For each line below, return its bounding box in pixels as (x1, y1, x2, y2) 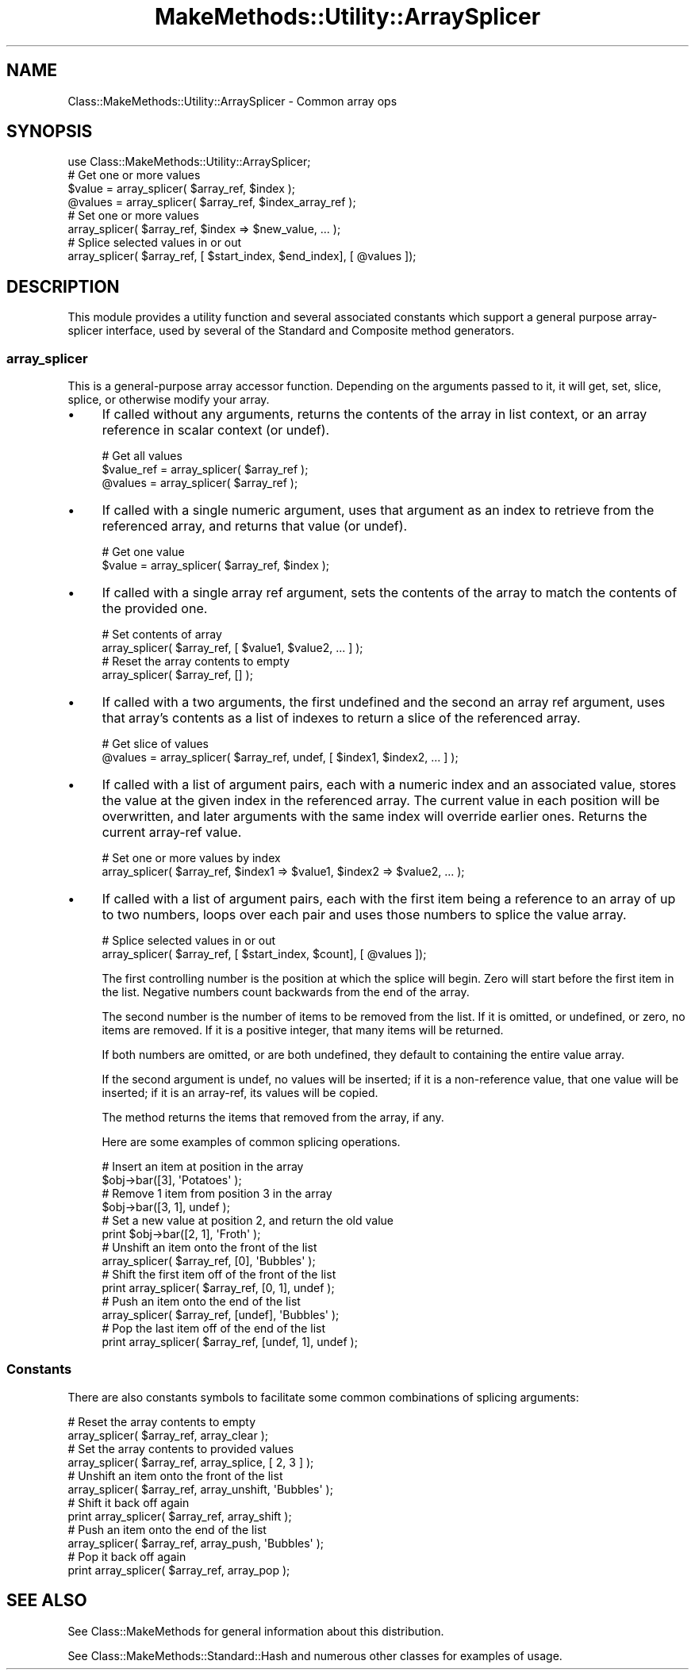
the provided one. (102, 600, 208, 617)
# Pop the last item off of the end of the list (102, 1321, 326, 1336)
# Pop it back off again (67, 1549, 186, 1563)
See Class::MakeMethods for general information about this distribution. (67, 1624, 444, 1638)
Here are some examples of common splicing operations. (102, 1135, 401, 1149)
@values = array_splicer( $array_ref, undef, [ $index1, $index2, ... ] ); (102, 750, 459, 765)
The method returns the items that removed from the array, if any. (102, 1110, 444, 1125)
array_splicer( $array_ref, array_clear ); (67, 1428, 268, 1442)
